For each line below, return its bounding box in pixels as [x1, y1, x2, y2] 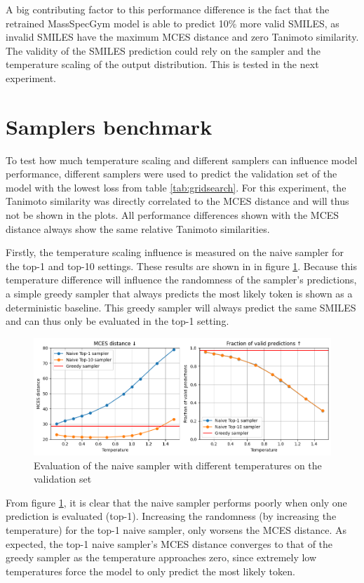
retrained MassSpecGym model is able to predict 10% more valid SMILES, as [6, 15, 339, 30]
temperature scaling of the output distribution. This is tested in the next [6, 57, 319, 72]
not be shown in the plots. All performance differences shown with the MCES [6, 208, 339, 222]
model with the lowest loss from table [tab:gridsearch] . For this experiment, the [6, 180, 346, 194]
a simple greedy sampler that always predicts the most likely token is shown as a [6, 286, 353, 301]
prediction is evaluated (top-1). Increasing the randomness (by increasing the [6, 509, 337, 523]
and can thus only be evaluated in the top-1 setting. [6, 314, 229, 328]
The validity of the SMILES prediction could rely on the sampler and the [6, 43, 321, 58]
